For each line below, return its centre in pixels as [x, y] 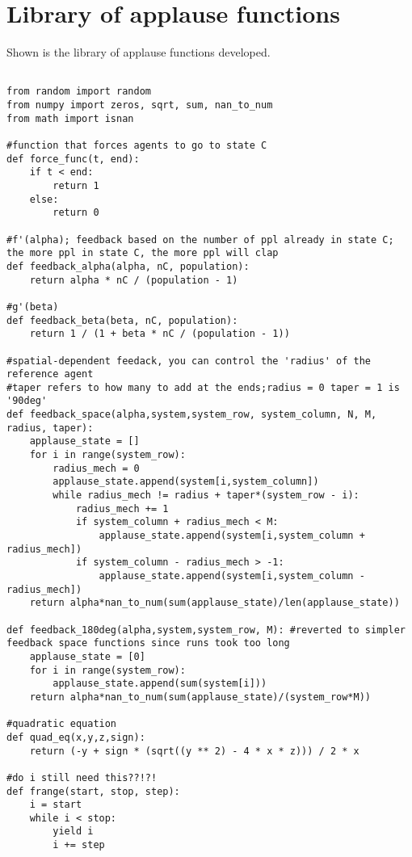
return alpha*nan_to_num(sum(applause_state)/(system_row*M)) [200, 697]
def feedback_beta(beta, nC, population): [122, 320]
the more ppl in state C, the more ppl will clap [143, 253]
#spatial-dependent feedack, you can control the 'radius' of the [189, 361]
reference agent [50, 374]
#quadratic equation [62, 724]
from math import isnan [70, 118]
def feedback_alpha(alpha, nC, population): [128, 266]
